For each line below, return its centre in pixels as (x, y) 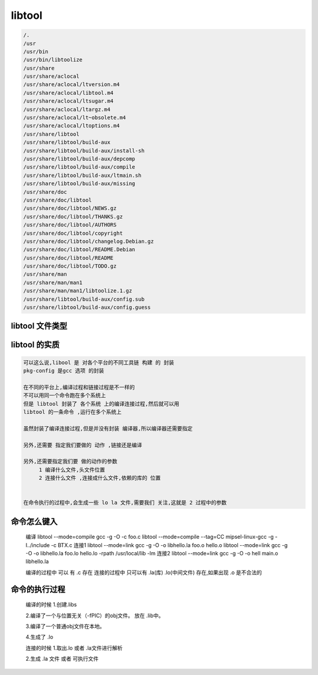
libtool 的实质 (35, 345)
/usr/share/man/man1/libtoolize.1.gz (78, 291)
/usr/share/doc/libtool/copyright (73, 233)
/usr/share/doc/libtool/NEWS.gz (70, 208)
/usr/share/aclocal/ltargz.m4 (67, 109)
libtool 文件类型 (39, 326)
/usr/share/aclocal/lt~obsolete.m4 (74, 118)
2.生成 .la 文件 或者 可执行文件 (62, 659)
